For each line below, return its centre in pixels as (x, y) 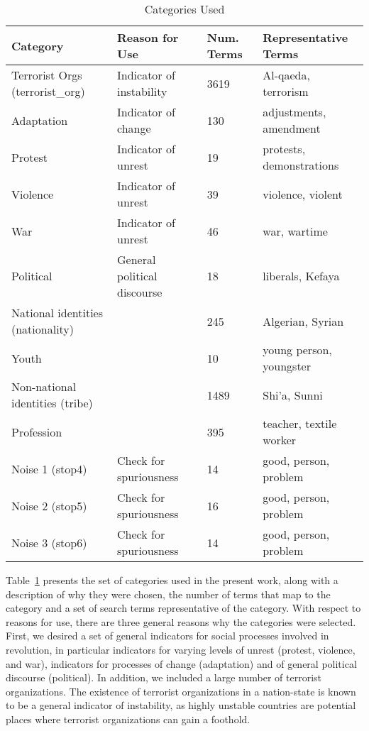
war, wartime (295, 231)
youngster (287, 366)
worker (280, 440)
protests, (284, 149)
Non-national (44, 386)
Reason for (148, 37)
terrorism (286, 91)
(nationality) (43, 329)
